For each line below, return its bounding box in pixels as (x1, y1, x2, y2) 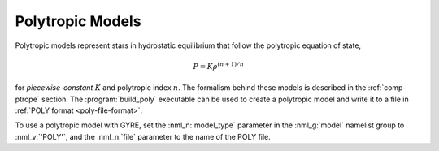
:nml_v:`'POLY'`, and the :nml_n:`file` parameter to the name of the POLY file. (15, 132, 272, 141)
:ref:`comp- (367, 83, 406, 93)
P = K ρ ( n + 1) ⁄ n (193, 61, 244, 71)
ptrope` (15, 94, 40, 104)
